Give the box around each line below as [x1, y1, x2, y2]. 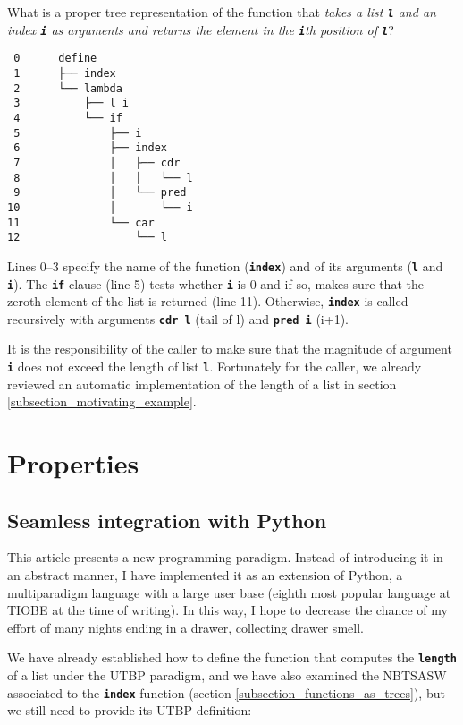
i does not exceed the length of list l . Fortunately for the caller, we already [7, 357, 422, 376]
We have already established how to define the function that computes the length [7, 648, 457, 667]
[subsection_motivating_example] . [7, 392, 197, 411]
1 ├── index [13, 66, 116, 80]
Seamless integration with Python [7, 506, 327, 533]
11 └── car [7, 216, 155, 229]
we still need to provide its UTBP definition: [7, 701, 252, 720]
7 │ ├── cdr [13, 156, 181, 169]
